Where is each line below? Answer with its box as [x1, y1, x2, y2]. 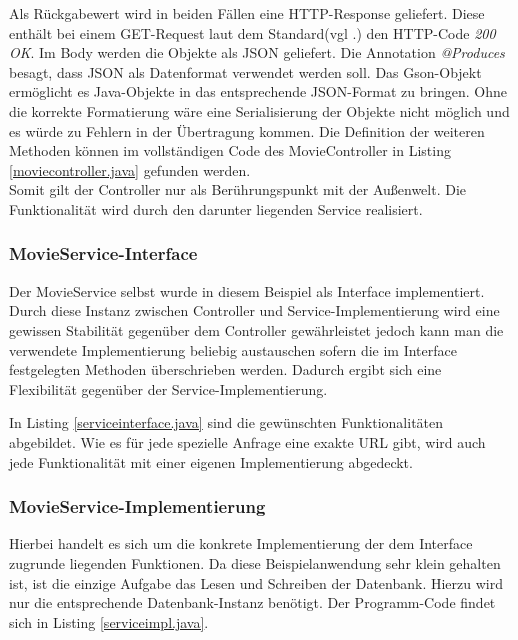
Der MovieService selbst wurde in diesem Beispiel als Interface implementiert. [9, 280, 485, 301]
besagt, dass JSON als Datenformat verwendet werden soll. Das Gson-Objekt [9, 61, 482, 82]
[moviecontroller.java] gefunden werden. [9, 159, 251, 180]
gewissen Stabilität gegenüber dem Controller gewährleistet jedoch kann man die [9, 319, 504, 340]
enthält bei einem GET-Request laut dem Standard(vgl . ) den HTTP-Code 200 [9, 22, 496, 43]
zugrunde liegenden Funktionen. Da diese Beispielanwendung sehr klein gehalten [9, 552, 501, 573]
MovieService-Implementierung [9, 494, 266, 519]
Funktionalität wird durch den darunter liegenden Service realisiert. [9, 198, 423, 219]
